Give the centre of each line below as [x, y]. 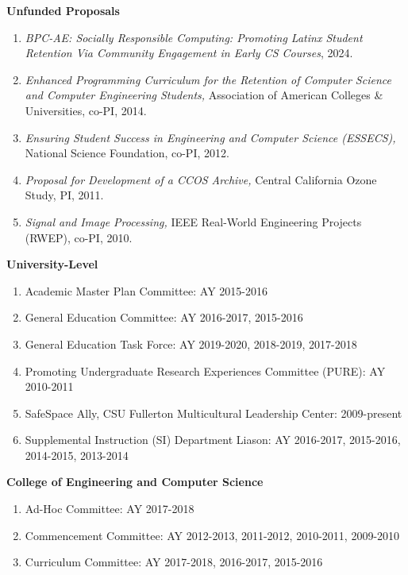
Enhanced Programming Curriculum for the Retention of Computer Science [208, 79]
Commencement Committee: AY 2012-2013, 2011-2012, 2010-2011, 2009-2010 [212, 535]
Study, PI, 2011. [64, 195]
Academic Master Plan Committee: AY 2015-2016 [146, 290]
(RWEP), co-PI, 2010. [79, 237]
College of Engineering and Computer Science [135, 482]
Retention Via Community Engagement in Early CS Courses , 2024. [189, 53]
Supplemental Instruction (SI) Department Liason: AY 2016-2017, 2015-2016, [213, 440]
